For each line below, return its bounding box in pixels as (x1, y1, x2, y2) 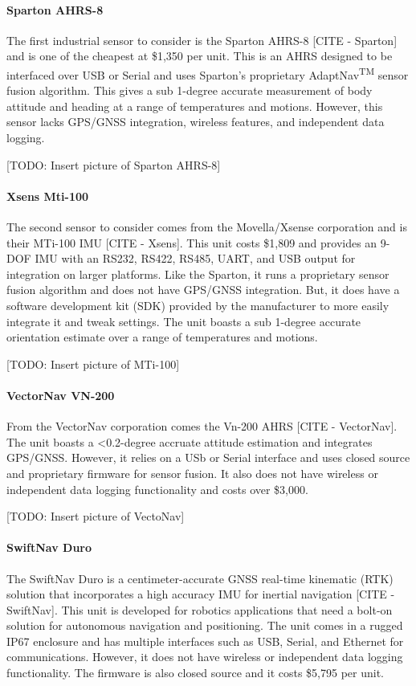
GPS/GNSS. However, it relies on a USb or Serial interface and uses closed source (6, 449, 410, 466)
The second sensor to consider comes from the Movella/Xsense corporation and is (6, 218, 407, 235)
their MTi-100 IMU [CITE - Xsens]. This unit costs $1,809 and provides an (6, 234, 377, 251)
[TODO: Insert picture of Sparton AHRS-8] (6, 156, 221, 173)
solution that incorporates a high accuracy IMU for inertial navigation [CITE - (6, 586, 395, 602)
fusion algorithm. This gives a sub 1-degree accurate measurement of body (6, 82, 373, 99)
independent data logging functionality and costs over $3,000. (6, 480, 308, 497)
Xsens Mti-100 (6, 187, 89, 204)
